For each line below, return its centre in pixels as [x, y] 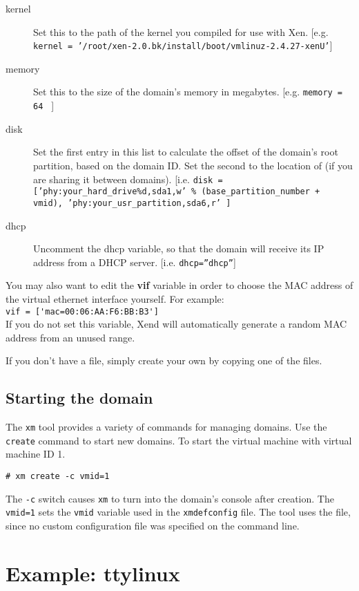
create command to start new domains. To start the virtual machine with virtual [179, 440]
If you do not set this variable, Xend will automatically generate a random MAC [176, 324]
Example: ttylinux [93, 573]
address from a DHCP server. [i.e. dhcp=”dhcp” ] [135, 262]
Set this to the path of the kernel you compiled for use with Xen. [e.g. [181, 31]
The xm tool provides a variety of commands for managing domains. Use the [166, 427]
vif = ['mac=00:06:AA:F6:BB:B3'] [82, 311]
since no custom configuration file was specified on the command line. [153, 526]
